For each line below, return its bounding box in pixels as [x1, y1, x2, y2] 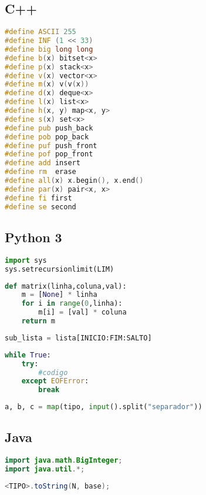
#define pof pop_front [5, 150, 93, 159]
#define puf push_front [5, 141, 97, 150]
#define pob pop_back [5, 132, 89, 141]
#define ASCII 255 [5, 28, 76, 36]
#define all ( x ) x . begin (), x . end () [5, 176, 144, 185]
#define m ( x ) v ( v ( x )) [5, 80, 89, 89]
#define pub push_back [5, 123, 93, 132]
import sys [5, 256, 47, 265]
